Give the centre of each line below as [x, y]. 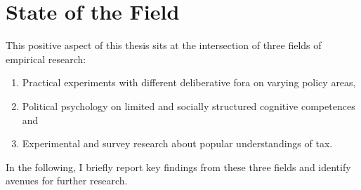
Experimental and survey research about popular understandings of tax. [177, 143]
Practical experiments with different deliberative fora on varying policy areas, [189, 82]
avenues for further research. [67, 181]
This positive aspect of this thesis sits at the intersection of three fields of [164, 45]
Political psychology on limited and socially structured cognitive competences [189, 106]
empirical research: [46, 59]
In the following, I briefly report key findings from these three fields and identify [178, 167]
